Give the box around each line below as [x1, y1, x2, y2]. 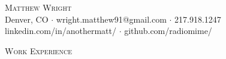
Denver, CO [5, 13, 49, 25]
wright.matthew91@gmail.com [56, 13, 167, 25]
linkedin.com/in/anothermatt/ [5, 24, 116, 37]
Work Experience [5, 44, 72, 57]
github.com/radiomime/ [124, 24, 212, 37]
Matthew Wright [5, 1, 72, 13]
